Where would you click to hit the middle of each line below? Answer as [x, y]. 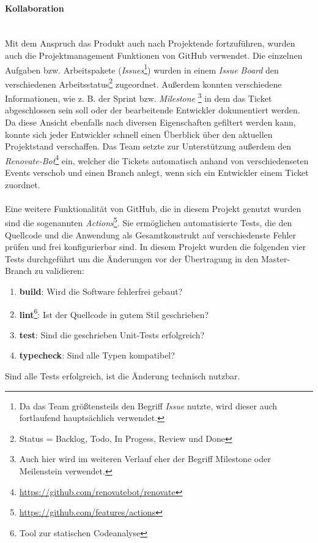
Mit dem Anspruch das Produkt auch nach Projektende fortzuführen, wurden [150, 43]
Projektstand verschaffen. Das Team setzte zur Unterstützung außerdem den [148, 146]
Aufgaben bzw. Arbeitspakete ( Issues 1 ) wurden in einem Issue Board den [142, 69]
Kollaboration [35, 8]
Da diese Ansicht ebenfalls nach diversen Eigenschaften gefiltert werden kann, [150, 122]
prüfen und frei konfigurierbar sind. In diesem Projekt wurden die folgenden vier [156, 247]
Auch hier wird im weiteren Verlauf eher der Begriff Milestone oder [145, 459]
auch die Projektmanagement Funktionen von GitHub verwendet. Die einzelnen [154, 55]
